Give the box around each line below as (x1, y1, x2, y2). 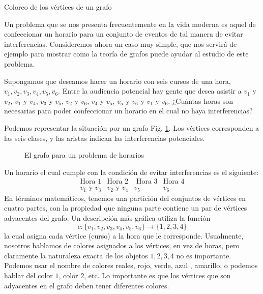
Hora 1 (80, 178, 102, 186)
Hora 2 (107, 178, 129, 186)
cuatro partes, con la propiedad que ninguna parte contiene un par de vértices (4, 202, 247, 213)
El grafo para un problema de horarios (24, 150, 144, 160)
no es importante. (176, 250, 231, 260)
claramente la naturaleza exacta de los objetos (4, 250, 148, 260)
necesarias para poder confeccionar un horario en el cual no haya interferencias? (4, 105, 253, 116)
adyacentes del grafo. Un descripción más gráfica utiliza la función (4, 213, 211, 223)
